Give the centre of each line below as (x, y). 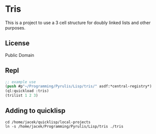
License (17, 43)
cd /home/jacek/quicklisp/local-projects (48, 122)
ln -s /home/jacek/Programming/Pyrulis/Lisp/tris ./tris (64, 126)
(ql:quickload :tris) (27, 91)
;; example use (21, 82)
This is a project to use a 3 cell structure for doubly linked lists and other (78, 23)
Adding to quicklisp (35, 111)
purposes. (15, 27)
